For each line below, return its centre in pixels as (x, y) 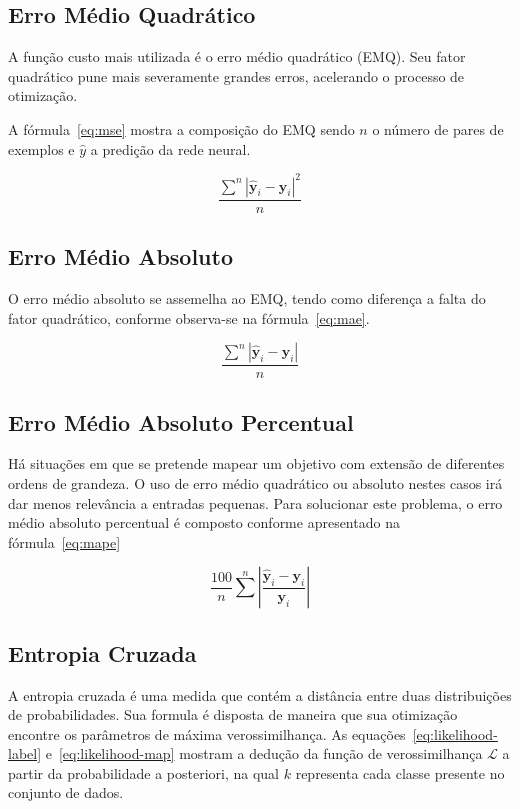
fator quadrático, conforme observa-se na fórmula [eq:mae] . (189, 317)
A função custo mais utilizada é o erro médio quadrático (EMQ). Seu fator (237, 56)
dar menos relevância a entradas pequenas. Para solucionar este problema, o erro (255, 502)
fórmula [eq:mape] (64, 541)
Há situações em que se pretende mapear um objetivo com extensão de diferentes (256, 463)
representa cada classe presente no (400, 772)
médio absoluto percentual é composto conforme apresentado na (204, 522)
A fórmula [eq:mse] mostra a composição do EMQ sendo (181, 128)
